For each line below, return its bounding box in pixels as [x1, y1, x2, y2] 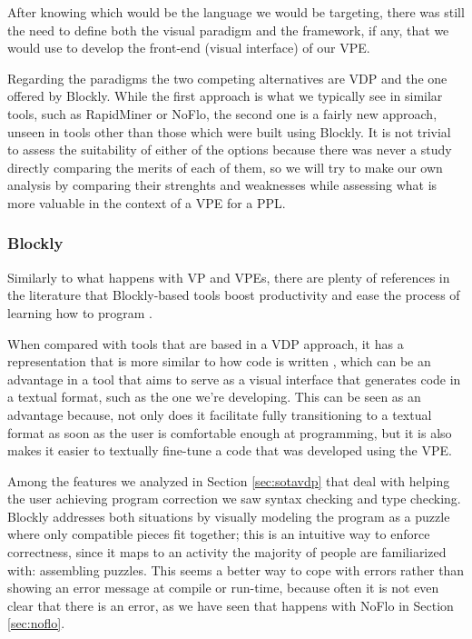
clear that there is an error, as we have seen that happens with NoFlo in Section [7, 595, 454, 614]
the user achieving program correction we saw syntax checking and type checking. [7, 489, 461, 508]
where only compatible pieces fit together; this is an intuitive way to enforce [7, 524, 430, 544]
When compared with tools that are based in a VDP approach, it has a [7, 334, 404, 353]
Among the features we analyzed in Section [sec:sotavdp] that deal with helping [7, 471, 450, 490]
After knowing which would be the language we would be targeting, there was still [7, 3, 465, 21]
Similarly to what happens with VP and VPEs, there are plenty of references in [7, 267, 450, 286]
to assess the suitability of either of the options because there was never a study [7, 140, 452, 159]
